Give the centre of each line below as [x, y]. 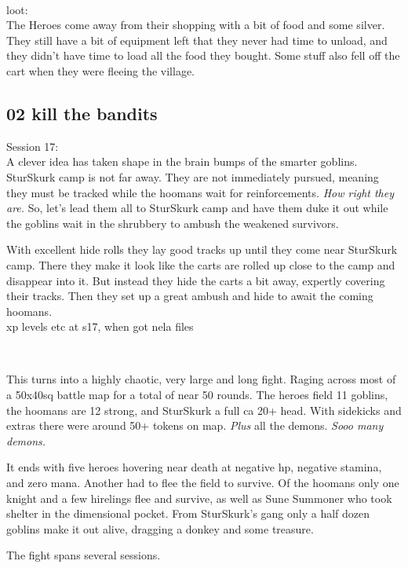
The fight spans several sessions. [84, 555]
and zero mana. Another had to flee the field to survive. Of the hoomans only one [203, 483]
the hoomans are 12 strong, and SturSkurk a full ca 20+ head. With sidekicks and [204, 410]
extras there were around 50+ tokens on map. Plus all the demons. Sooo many [195, 425]
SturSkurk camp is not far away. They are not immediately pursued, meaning [193, 176]
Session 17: [33, 146]
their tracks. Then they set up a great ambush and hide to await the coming [190, 296]
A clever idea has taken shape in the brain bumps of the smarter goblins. [182, 161]
